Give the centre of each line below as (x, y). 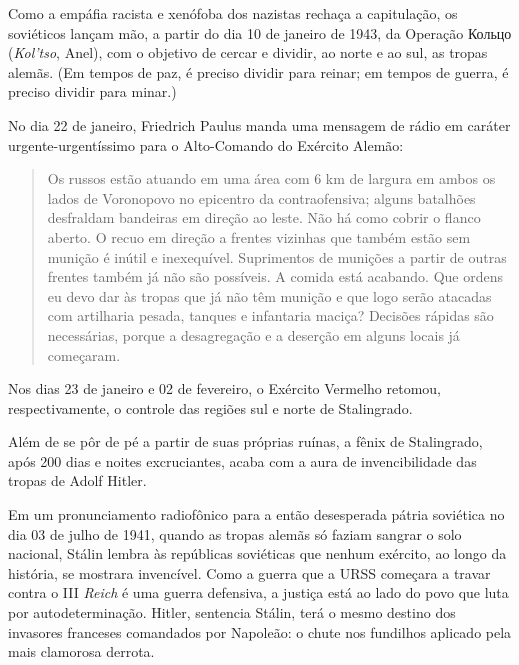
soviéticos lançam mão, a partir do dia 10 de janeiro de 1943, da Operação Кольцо (260, 32)
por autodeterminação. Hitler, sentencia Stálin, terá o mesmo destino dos (232, 612)
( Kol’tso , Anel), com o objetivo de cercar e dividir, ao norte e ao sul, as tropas (248, 52)
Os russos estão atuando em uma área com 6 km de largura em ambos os (271, 178)
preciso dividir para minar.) (92, 91)
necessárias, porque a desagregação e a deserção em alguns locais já (253, 334)
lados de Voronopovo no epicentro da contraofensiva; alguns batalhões (261, 197)
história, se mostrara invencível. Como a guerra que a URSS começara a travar (249, 572)
